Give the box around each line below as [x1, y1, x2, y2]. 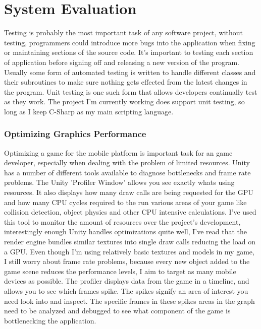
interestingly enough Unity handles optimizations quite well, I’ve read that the [4, 226, 247, 237]
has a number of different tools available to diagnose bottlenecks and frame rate [4, 167, 251, 177]
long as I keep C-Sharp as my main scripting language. [4, 106, 174, 116]
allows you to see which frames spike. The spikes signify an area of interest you [4, 286, 248, 296]
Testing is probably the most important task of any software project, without [4, 27, 243, 38]
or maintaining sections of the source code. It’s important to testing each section [4, 47, 253, 57]
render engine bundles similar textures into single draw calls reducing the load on [4, 236, 256, 247]
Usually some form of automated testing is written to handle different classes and [4, 67, 256, 77]
